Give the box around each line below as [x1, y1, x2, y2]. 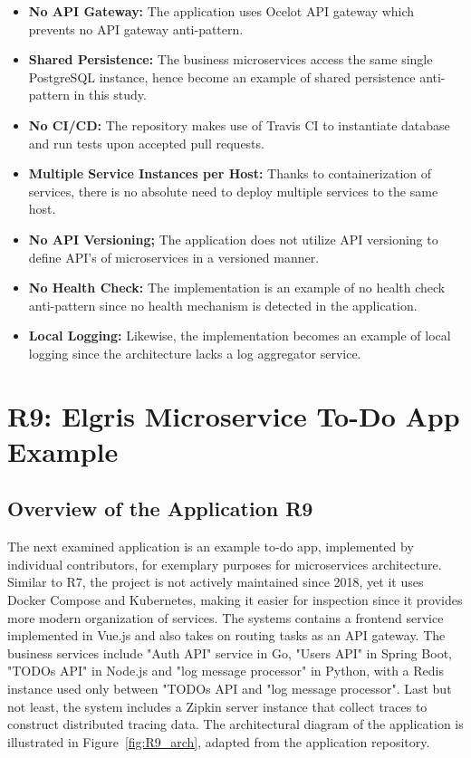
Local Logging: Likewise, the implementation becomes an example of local [28, 326, 451, 345]
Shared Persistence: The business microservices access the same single [28, 50, 433, 69]
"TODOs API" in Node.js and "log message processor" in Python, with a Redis [7, 661, 444, 680]
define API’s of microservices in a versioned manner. [28, 247, 320, 266]
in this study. [73, 85, 147, 104]
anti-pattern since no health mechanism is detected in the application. [28, 295, 418, 314]
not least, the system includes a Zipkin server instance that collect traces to [7, 696, 428, 715]
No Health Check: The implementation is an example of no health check [28, 278, 446, 297]
